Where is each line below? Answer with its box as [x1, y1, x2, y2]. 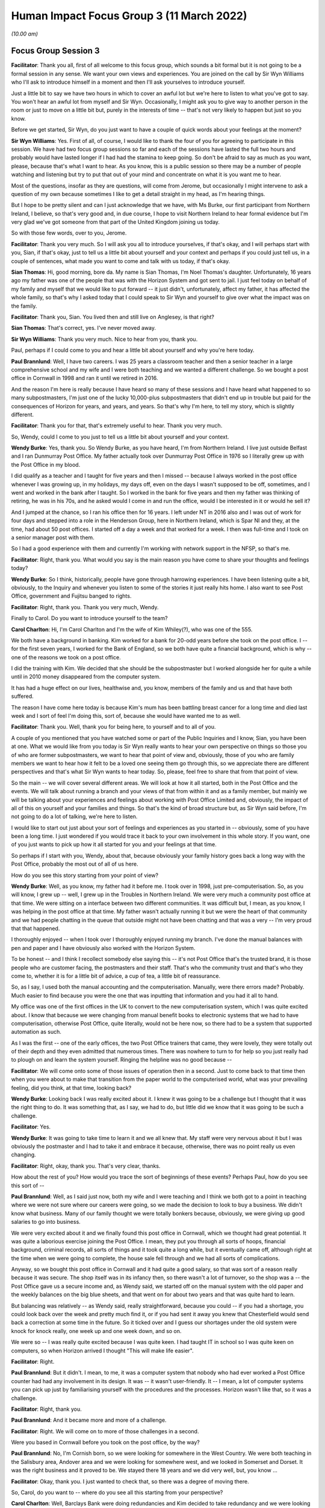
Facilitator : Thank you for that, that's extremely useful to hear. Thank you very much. [11, 422, 223, 429]
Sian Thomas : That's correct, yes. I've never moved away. [11, 325, 156, 332]
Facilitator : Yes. [11, 1123, 51, 1130]
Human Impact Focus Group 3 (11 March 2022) [11, 9, 247, 22]
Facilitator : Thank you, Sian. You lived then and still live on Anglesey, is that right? [11, 314, 215, 320]
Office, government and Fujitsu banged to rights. [11, 592, 132, 600]
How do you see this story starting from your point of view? [11, 872, 159, 879]
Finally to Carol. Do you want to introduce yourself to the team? [11, 615, 168, 622]
